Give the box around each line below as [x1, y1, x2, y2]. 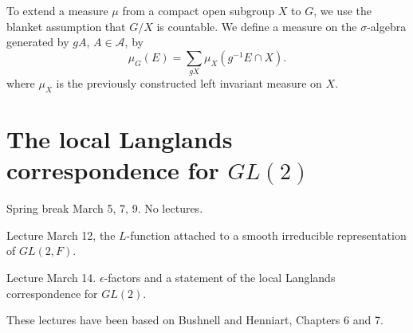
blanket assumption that [6, 18, 126, 34]
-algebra [367, 18, 407, 34]
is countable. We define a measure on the [156, 18, 357, 34]
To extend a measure [6, 2, 108, 18]
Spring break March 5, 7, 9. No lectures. [6, 200, 203, 217]
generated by [6, 33, 69, 50]
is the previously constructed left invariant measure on [56, 75, 322, 92]
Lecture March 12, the [6, 226, 116, 243]
